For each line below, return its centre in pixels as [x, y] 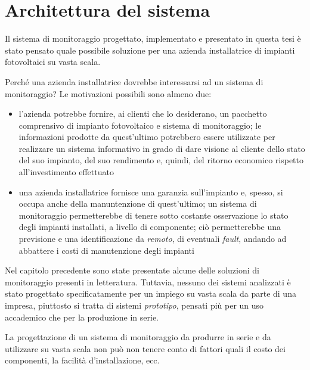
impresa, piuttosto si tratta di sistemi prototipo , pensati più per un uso [134, 305]
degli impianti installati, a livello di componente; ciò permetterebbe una [150, 227]
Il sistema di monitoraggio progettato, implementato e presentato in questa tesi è [153, 38]
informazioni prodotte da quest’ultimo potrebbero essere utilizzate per [147, 137]
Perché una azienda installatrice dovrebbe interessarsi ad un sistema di [134, 81]
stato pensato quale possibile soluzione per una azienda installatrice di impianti [150, 50]
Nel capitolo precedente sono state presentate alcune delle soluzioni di [132, 270]
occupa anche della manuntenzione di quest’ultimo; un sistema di [138, 203]
